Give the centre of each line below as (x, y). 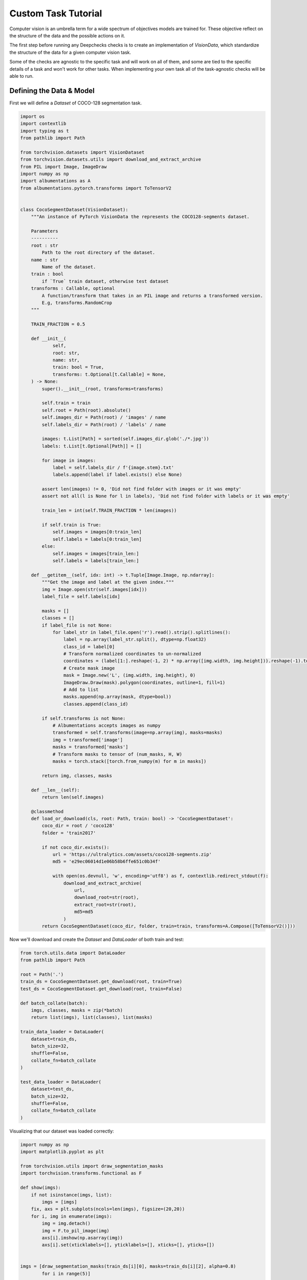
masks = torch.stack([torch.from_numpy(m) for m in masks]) (129, 761)
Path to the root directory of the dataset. (98, 253)
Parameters (45, 231)
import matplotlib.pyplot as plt (62, 1152)
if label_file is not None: (77, 625)
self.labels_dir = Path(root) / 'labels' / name (104, 424)
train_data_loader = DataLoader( (62, 1032)
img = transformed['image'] (87, 740)
